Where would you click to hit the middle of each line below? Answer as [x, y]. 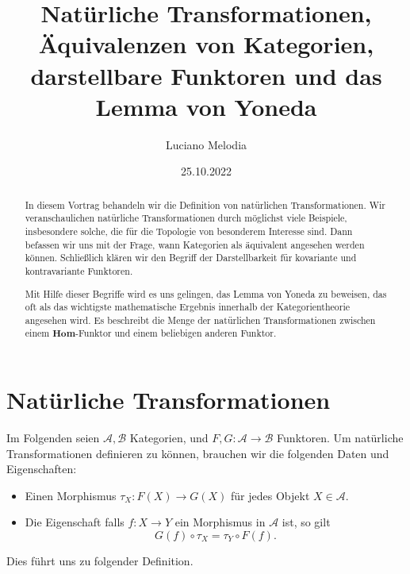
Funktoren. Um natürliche [340, 438]
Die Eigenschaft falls [75, 522]
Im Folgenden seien [53, 438]
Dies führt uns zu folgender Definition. [100, 561]
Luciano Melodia [206, 144]
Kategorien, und [169, 438]
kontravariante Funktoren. [79, 270]
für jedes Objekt [270, 495]
